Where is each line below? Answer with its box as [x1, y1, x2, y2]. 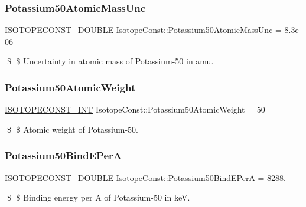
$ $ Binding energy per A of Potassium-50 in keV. [6, 191, 190, 203]
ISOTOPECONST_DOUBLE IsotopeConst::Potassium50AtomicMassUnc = [5, 24, 282, 36]
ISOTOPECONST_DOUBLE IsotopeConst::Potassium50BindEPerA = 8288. [5, 171, 287, 183]
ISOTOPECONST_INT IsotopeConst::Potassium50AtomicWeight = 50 [5, 103, 265, 116]
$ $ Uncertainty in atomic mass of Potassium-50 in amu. [6, 55, 214, 67]
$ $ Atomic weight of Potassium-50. [6, 123, 138, 135]
